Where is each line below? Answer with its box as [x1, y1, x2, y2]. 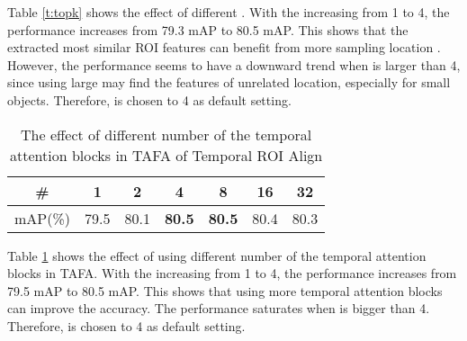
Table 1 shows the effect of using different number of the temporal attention [7, 246, 427, 265]
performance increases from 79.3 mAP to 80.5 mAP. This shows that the [7, 20, 409, 39]
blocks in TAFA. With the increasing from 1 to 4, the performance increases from [7, 264, 457, 283]
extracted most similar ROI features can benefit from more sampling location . [7, 38, 441, 57]
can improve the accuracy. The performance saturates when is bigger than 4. [7, 299, 430, 318]
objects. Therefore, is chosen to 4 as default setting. [7, 90, 292, 109]
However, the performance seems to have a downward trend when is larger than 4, [7, 55, 461, 74]
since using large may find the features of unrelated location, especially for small [7, 73, 451, 92]
